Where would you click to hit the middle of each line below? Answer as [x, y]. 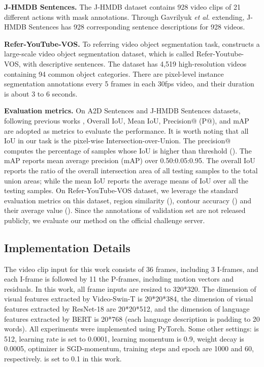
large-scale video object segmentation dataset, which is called [99, 54]
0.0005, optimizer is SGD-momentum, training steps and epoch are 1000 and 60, [129, 348]
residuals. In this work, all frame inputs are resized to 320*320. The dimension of [130, 288]
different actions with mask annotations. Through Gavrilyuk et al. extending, [124, 17]
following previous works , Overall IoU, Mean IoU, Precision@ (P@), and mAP [127, 120]
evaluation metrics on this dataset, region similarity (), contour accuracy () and [128, 200]
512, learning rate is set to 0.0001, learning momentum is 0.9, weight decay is [124, 338]
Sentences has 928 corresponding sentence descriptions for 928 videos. [137, 27]
